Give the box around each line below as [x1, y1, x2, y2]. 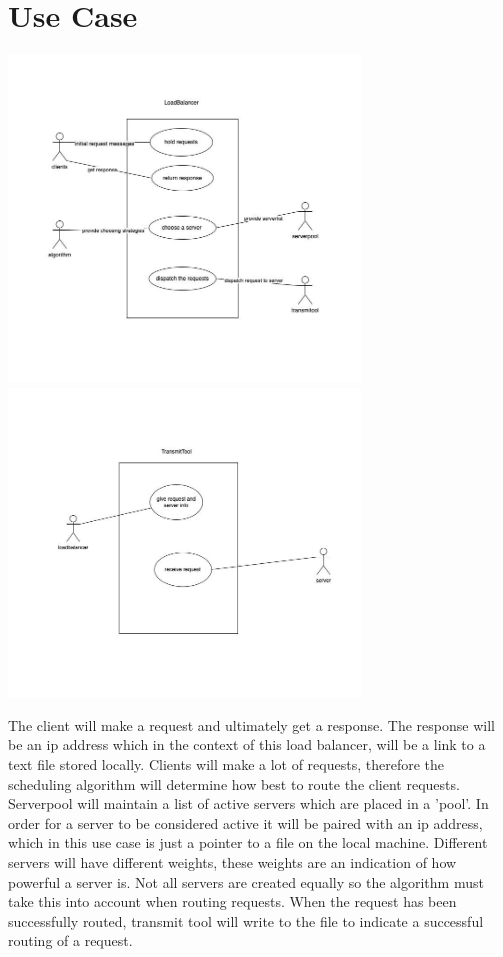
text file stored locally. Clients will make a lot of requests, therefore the [8, 754, 444, 775]
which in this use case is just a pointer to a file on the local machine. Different [8, 832, 488, 853]
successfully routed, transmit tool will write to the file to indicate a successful [8, 910, 484, 931]
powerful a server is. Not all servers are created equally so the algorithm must [8, 871, 484, 892]
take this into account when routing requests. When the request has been [8, 891, 457, 912]
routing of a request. [8, 930, 133, 951]
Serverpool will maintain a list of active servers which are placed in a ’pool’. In [8, 793, 489, 814]
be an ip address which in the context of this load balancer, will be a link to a [8, 734, 486, 755]
